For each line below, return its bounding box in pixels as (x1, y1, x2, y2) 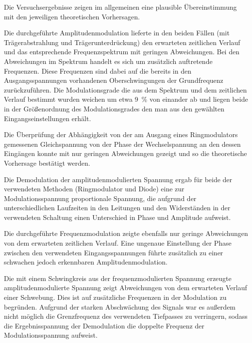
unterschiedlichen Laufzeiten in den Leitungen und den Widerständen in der (4, 203, 231, 213)
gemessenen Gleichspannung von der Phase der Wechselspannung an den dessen (4, 139, 241, 149)
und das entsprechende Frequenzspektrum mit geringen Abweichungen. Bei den (4, 47, 239, 57)
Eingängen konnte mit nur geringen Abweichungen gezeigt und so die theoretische (4, 148, 247, 158)
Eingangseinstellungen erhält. (4, 113, 91, 123)
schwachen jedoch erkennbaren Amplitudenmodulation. (4, 257, 168, 267)
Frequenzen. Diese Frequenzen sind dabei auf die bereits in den (4, 65, 191, 76)
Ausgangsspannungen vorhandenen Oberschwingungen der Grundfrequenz (4, 75, 223, 85)
